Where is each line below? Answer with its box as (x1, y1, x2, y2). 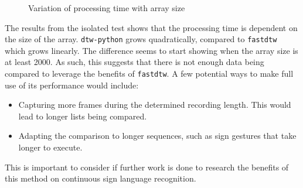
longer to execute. (18, 141, 83, 153)
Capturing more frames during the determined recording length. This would (18, 98, 291, 111)
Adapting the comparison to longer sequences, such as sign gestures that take (18, 129, 297, 142)
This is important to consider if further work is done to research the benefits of (5, 160, 289, 173)
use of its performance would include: (5, 78, 139, 91)
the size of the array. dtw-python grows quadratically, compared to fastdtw (5, 33, 277, 45)
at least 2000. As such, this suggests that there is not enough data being (5, 56, 264, 68)
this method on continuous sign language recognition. (5, 172, 196, 184)
